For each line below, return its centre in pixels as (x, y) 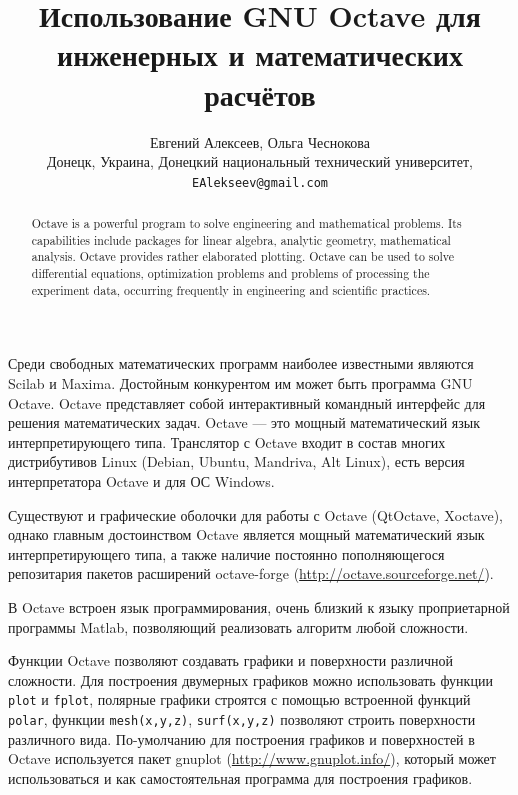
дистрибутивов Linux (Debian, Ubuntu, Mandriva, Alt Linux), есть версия (236, 461)
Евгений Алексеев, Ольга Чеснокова (259, 141)
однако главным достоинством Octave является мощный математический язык (246, 534)
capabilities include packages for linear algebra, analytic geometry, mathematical (241, 239)
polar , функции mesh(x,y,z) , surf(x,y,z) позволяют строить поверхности (242, 718)
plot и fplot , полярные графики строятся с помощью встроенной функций (239, 699)
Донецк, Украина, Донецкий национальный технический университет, (260, 161)
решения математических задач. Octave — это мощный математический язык (244, 422)
